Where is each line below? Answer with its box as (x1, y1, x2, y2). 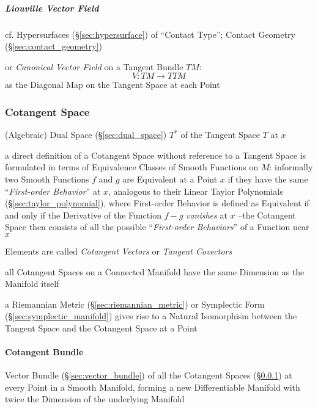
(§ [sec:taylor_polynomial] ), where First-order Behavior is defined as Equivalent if (5, 197, 309, 209)
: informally (269, 161, 313, 173)
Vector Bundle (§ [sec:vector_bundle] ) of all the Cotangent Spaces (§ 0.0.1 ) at (5, 369, 292, 382)
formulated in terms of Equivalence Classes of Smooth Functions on (5, 161, 259, 173)
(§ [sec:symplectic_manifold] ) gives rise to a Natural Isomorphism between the (5, 309, 297, 322)
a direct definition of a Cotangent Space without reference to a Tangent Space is (5, 148, 306, 161)
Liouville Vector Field (5, 1, 99, 14)
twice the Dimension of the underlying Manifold (5, 393, 185, 405)
